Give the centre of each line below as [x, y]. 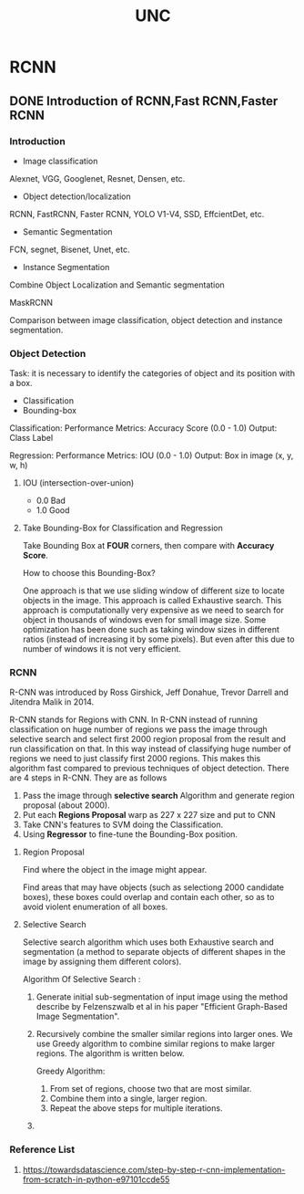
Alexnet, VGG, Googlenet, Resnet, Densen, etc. [97, 178]
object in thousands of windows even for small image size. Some [144, 620]
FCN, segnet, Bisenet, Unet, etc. [70, 249]
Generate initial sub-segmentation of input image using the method [162, 997]
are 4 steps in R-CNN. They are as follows [88, 778]
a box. [21, 383]
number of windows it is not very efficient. [102, 649]
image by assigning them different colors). [102, 962]
